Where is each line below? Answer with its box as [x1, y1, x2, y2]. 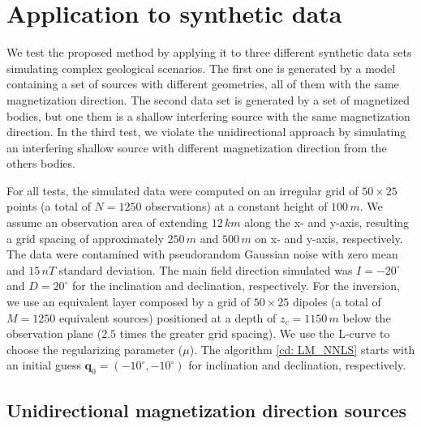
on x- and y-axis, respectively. [255, 229, 403, 246]
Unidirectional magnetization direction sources [6, 397, 407, 422]
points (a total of [6, 198, 91, 215]
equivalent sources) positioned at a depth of [58, 309, 277, 326]
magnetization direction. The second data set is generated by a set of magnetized [6, 91, 410, 108]
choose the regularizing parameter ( [6, 340, 183, 357]
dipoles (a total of [292, 293, 381, 310]
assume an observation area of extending [6, 214, 208, 231]
